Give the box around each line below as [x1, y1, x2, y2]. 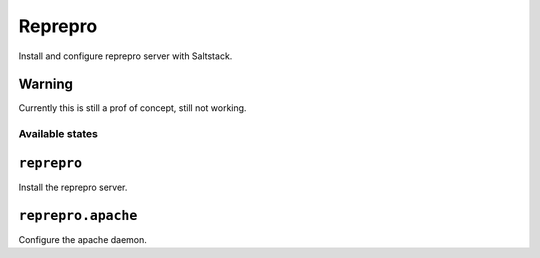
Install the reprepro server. [18, 181, 128, 193]
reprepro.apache [18, 207, 138, 224]
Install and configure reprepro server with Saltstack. [18, 50, 233, 62]
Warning [18, 76, 74, 93]
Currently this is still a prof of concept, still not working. [18, 102, 247, 114]
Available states [18, 127, 99, 141]
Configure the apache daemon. [18, 233, 147, 245]
